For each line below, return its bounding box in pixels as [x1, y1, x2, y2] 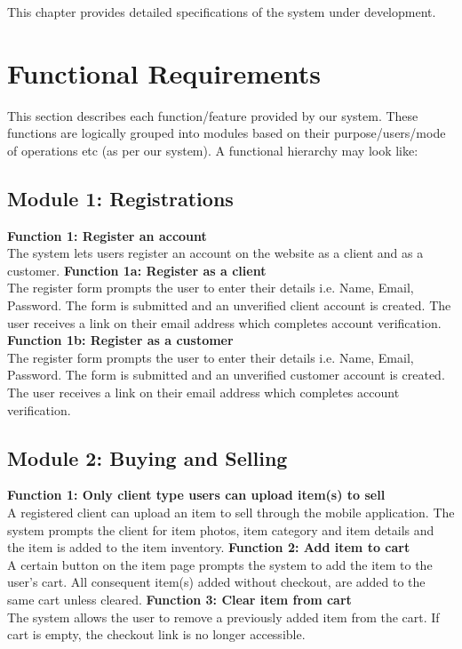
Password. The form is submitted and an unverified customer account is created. [7, 365, 445, 384]
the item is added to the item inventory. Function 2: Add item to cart [7, 538, 410, 557]
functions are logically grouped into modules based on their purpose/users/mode [7, 124, 446, 142]
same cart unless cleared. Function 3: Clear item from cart [7, 590, 352, 608]
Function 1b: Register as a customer [7, 331, 234, 349]
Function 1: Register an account [7, 226, 207, 244]
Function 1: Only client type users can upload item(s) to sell [7, 485, 386, 504]
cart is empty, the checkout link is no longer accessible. [7, 625, 306, 644]
